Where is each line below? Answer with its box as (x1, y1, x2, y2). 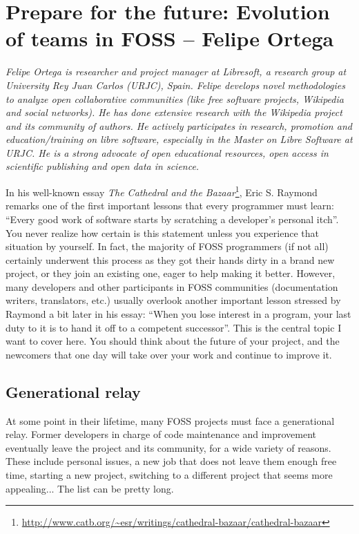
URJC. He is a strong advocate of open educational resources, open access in (6, 145, 329, 160)
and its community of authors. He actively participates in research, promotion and (6, 118, 352, 133)
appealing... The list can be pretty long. (6, 481, 174, 495)
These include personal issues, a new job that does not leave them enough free (6, 454, 337, 468)
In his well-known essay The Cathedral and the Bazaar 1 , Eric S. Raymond (6, 183, 318, 199)
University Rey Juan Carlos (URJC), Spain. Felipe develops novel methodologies (6, 77, 345, 92)
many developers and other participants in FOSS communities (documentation (6, 279, 338, 294)
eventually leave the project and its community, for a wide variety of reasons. (6, 440, 331, 455)
